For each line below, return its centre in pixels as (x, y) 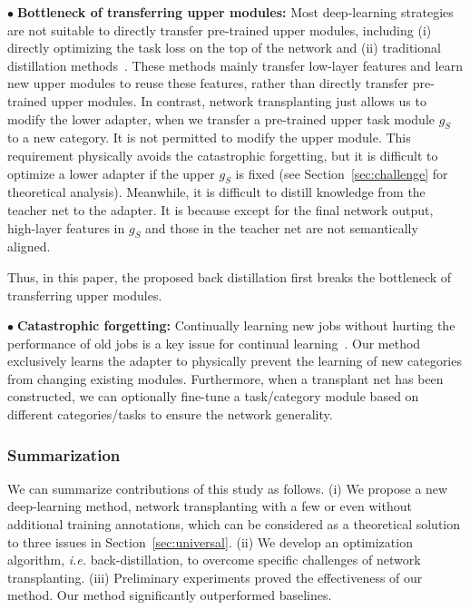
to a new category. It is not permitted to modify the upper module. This (209, 138)
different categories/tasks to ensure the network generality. (170, 414)
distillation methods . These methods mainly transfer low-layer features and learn (235, 65)
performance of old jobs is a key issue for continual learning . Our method (214, 343)
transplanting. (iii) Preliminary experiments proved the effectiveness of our (215, 577)
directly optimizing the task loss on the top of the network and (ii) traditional (224, 48)
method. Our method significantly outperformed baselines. (170, 595)
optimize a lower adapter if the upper (111, 173)
